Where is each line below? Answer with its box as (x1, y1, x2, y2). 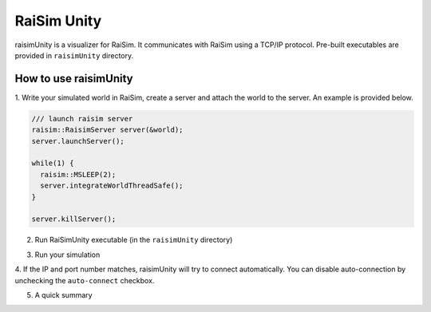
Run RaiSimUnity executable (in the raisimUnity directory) (34, 235, 233, 245)
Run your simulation (34, 250, 101, 259)
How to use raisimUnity (14, 72, 133, 85)
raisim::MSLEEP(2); (40, 170, 117, 179)
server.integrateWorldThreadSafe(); (40, 181, 184, 191)
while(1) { (31, 159, 74, 168)
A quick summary (34, 290, 93, 299)
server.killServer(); (31, 215, 117, 223)
